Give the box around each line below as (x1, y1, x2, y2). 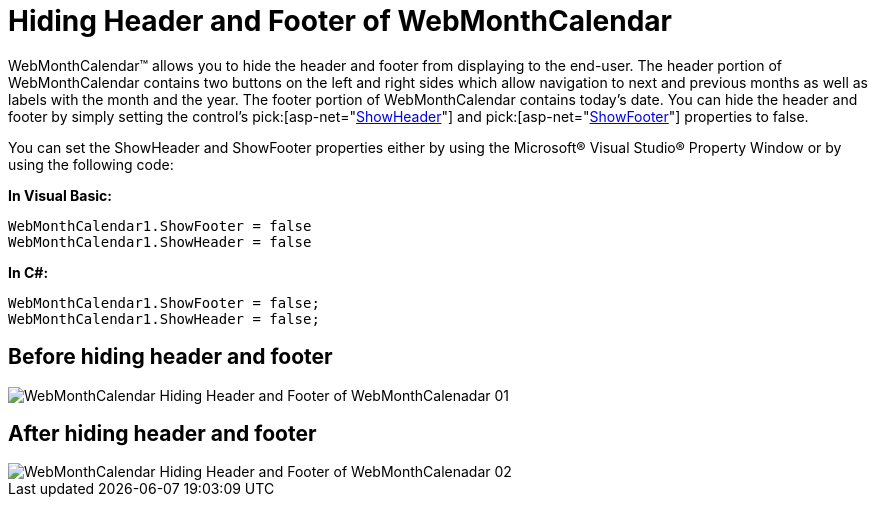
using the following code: (8, 155, 174, 173)
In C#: (8, 263, 49, 281)
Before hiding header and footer (8, 344, 333, 370)
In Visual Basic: (8, 186, 112, 204)
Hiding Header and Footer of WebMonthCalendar (8, 4, 672, 38)
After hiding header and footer (8, 421, 317, 447)
